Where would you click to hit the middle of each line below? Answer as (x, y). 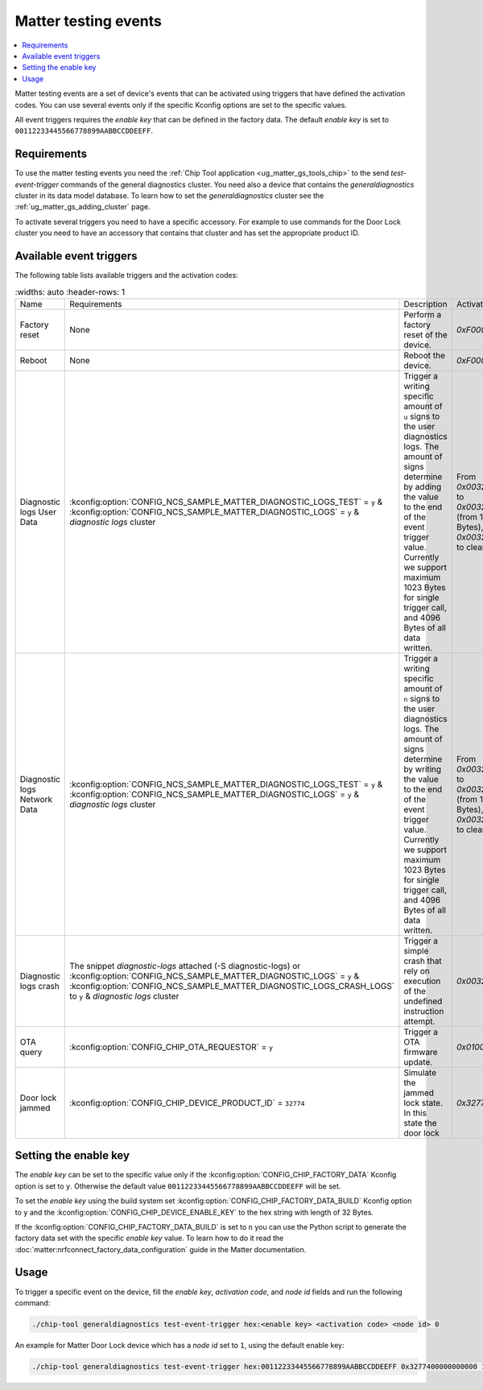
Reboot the (425, 355)
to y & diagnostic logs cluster (124, 996)
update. (418, 1061)
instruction (424, 1011)
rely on (417, 970)
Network (36, 799)
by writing (423, 769)
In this (415, 1113)
